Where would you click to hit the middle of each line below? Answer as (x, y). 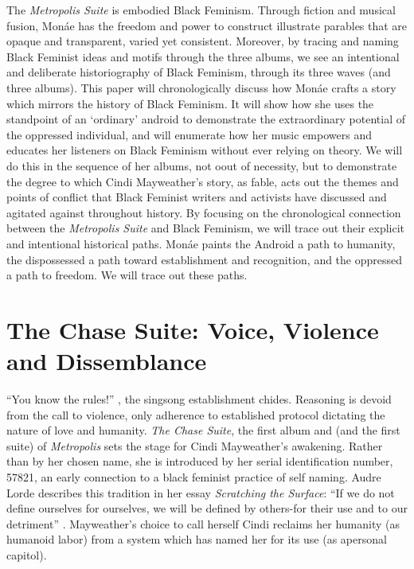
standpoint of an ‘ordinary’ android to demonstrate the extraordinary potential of (206, 119)
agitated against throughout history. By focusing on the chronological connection (204, 212)
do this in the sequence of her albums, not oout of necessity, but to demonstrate (202, 165)
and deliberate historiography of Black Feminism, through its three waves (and (199, 72)
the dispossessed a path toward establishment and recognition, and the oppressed (205, 259)
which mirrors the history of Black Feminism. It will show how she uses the (190, 103)
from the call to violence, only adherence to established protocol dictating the (196, 414)
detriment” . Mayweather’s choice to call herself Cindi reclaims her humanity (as (203, 523)
